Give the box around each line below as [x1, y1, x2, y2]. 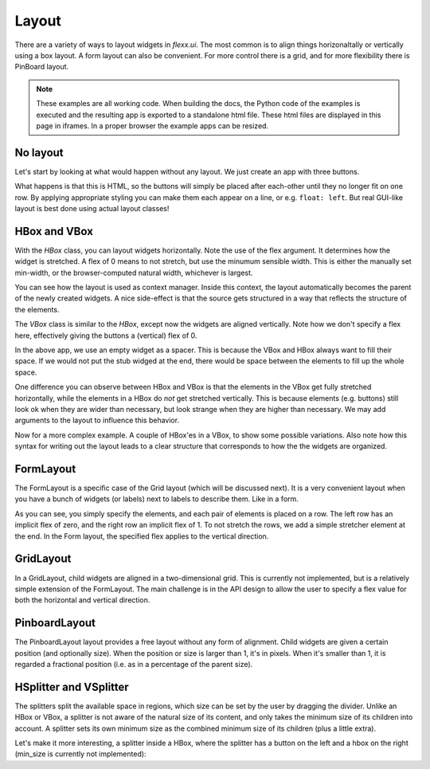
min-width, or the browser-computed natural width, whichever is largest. [14, 268, 253, 277]
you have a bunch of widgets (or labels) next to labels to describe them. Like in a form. [14, 494, 299, 504]
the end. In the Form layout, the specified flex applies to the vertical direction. [14, 531, 269, 541]
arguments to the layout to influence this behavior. [14, 415, 179, 426]
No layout [14, 146, 64, 159]
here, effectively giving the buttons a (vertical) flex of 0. [14, 331, 197, 340]
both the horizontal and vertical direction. [14, 595, 150, 605]
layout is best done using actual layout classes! [14, 203, 170, 213]
